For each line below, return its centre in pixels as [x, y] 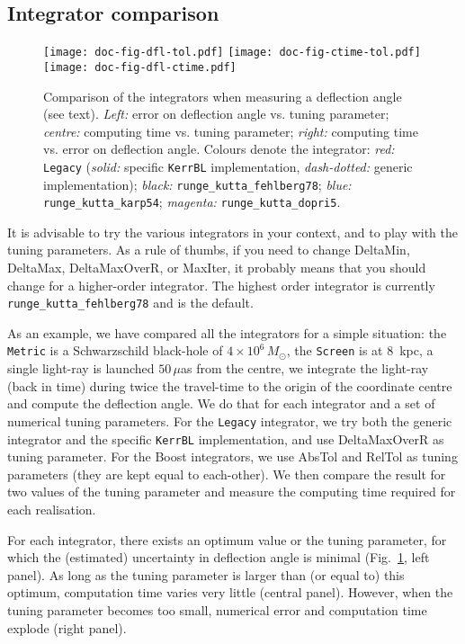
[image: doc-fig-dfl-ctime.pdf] [140, 67]
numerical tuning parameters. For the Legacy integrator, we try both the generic [230, 420]
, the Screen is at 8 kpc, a [360, 350]
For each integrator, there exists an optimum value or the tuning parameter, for [227, 539]
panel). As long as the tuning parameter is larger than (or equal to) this [206, 574]
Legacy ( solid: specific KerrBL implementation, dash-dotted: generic [228, 166]
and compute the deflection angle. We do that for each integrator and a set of [221, 403]
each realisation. [52, 510]
